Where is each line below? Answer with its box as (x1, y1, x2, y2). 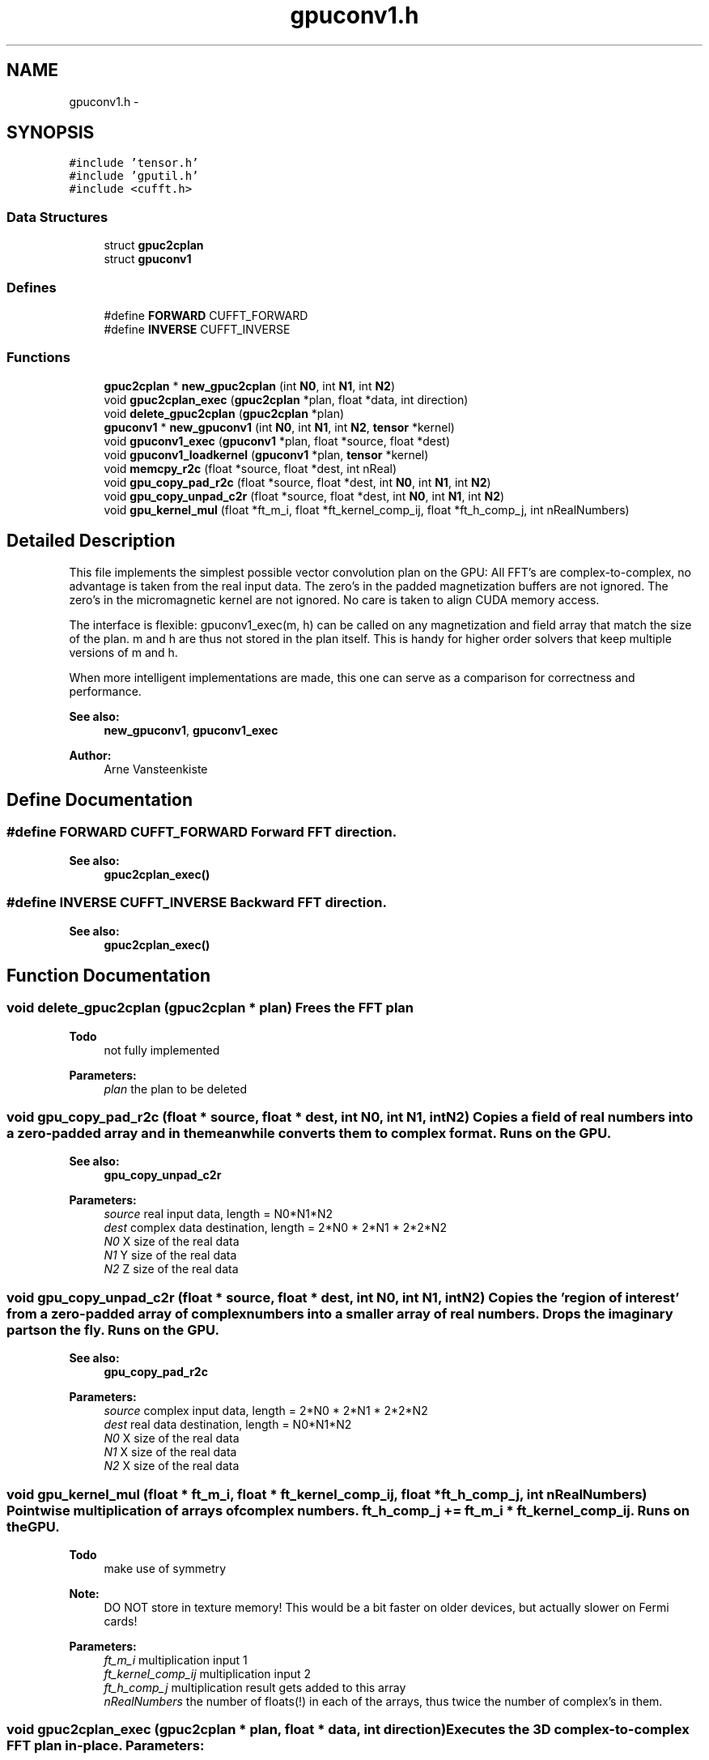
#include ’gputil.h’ (69, 169, 199, 183)
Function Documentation (6, 965, 210, 986)
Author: (69, 748, 112, 762)
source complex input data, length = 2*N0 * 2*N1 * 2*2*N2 (104, 1404, 428, 1418)
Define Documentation (6, 789, 193, 810)
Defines (6, 279, 57, 296)
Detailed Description (6, 531, 176, 552)
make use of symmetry (104, 1561, 227, 1575)
